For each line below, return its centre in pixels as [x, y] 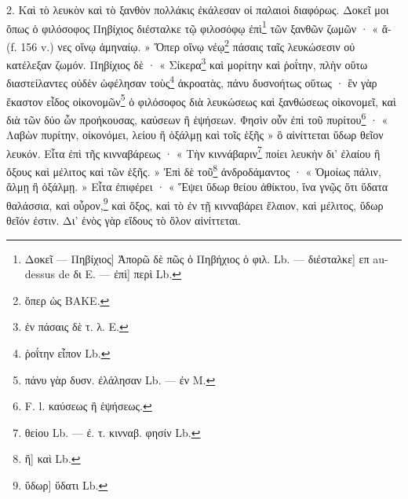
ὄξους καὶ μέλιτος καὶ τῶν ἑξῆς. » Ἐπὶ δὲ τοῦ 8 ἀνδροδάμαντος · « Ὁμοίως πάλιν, [194, 170]
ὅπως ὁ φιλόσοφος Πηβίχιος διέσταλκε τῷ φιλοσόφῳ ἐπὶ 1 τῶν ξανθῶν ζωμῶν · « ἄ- [199, 27]
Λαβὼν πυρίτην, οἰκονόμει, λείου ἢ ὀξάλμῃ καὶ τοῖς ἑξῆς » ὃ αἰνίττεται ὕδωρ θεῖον [195, 135]
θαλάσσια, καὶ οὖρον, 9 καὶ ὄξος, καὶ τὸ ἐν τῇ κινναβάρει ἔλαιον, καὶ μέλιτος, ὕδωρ [195, 204]
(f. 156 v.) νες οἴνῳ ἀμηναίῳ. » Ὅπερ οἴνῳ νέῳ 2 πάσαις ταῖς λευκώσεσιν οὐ [181, 45]
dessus [40, 274]
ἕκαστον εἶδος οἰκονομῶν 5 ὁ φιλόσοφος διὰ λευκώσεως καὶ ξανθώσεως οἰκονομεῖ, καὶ [201, 100]
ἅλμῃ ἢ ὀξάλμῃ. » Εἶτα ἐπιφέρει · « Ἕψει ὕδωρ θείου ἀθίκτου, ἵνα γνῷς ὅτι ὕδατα [197, 187]
